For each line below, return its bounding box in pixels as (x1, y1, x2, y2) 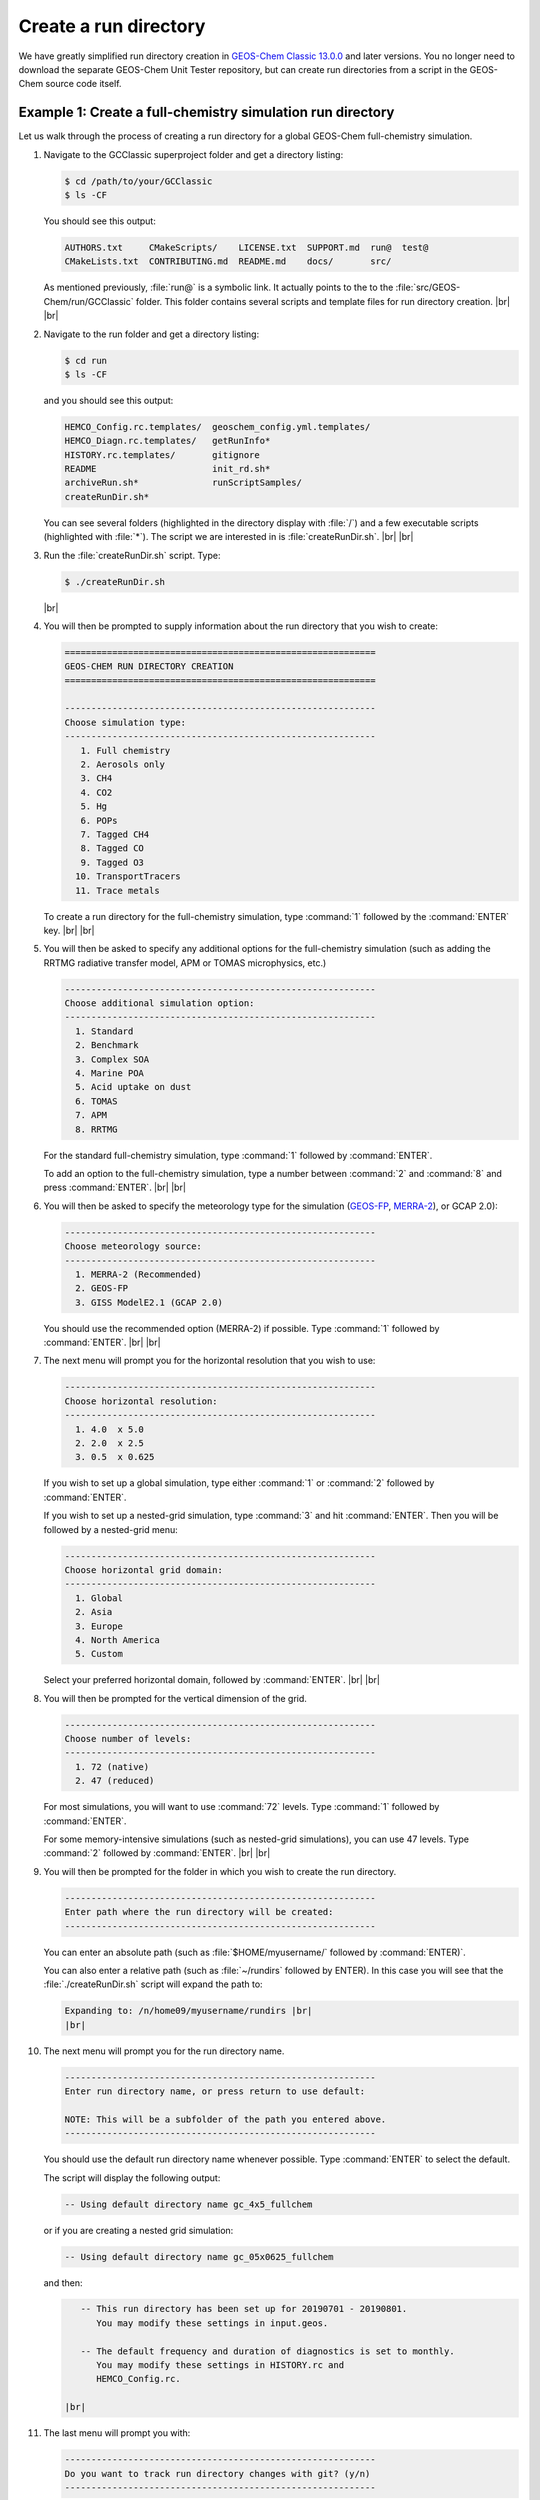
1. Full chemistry (80, 745, 171, 756)
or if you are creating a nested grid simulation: (43, 2224, 234, 2236)
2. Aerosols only (80, 759, 165, 770)
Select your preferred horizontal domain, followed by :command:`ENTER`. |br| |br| (43, 1674, 380, 1686)
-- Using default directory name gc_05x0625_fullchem (64, 2251, 334, 2262)
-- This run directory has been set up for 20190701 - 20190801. (80, 2303, 408, 2315)
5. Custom (75, 1648, 124, 1660)
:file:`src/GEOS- (395, 281, 461, 294)
